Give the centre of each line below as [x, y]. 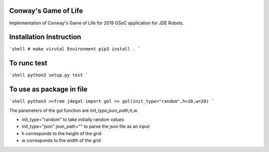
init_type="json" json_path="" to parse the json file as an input [85, 127]
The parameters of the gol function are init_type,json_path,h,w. [74, 110]
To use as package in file [48, 89]
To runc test [28, 63]
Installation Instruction [45, 37]
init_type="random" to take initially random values [73, 120]
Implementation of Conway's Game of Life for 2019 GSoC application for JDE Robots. [97, 23]
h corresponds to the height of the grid [62, 133]
